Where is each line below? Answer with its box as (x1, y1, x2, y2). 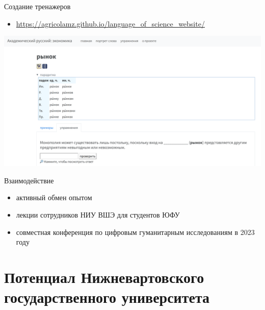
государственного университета (4, 287, 210, 307)
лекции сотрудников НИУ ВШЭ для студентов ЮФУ (16, 209, 180, 220)
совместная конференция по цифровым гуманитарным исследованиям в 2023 (16, 226, 255, 237)
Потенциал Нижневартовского (4, 266, 204, 287)
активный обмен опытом (16, 192, 92, 203)
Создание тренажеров (4, 1, 71, 11)
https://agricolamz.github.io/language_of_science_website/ (16, 18, 205, 29)
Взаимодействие (4, 175, 54, 185)
